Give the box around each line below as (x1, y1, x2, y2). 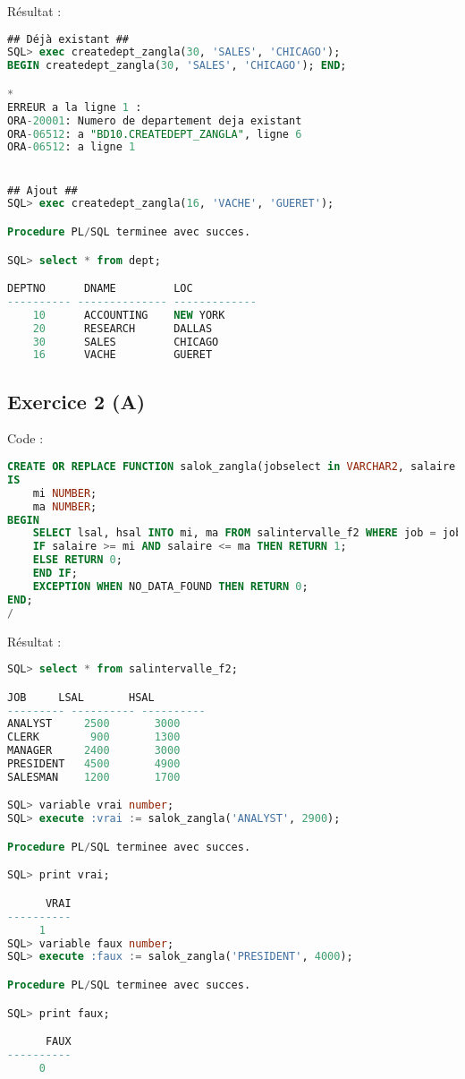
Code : (7, 429, 44, 448)
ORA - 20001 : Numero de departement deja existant (7, 114, 302, 127)
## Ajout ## (7, 184, 78, 197)
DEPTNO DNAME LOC (7, 282, 193, 295)
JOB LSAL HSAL (7, 690, 155, 704)
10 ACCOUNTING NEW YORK (32, 308, 225, 321)
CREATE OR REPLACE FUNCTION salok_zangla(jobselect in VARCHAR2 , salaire (7, 460, 456, 474)
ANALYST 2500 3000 (7, 717, 181, 731)
